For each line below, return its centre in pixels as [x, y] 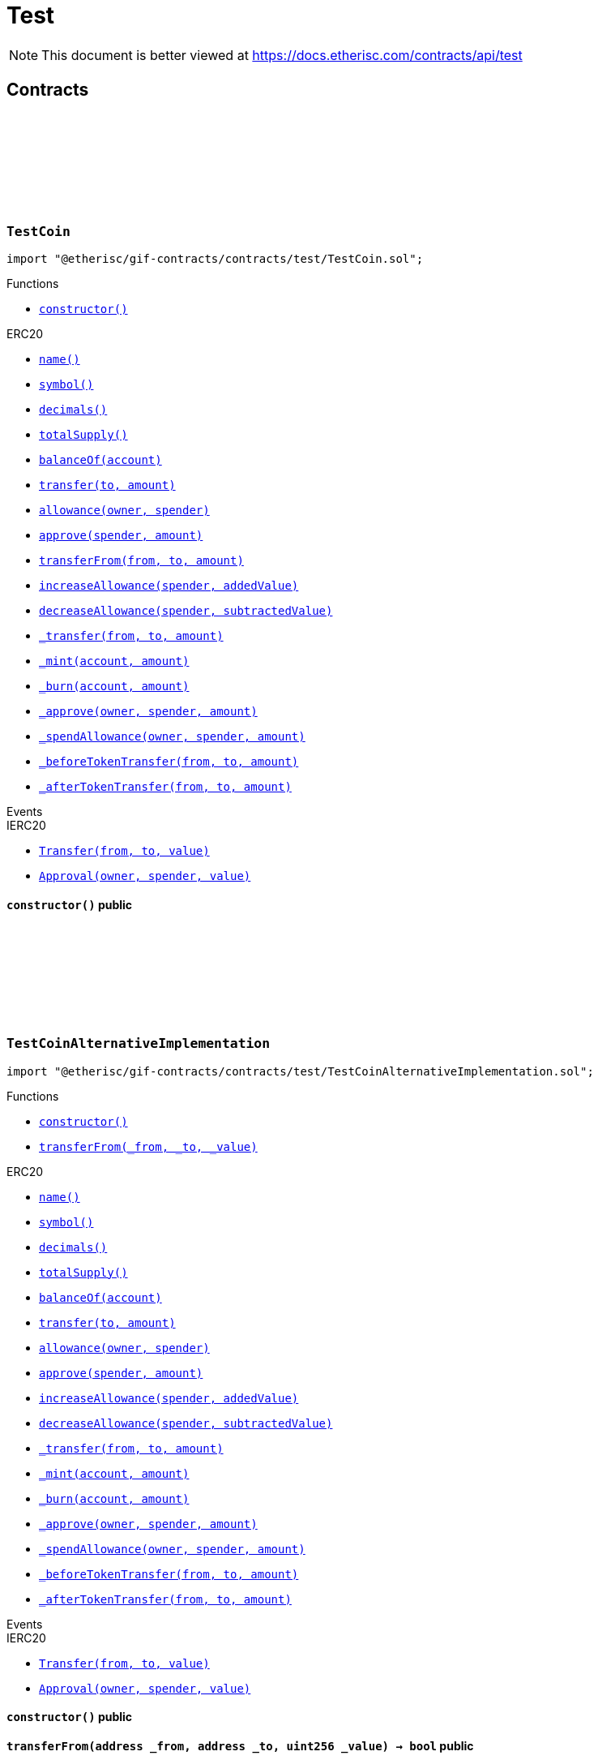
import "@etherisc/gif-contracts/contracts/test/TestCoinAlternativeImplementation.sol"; [300, 1071]
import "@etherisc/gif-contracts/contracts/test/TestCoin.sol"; [215, 258]
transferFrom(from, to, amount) [141, 560]
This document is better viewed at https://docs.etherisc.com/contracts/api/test [282, 55]
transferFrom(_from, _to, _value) [148, 1146]
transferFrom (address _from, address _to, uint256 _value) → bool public [240, 1745]
